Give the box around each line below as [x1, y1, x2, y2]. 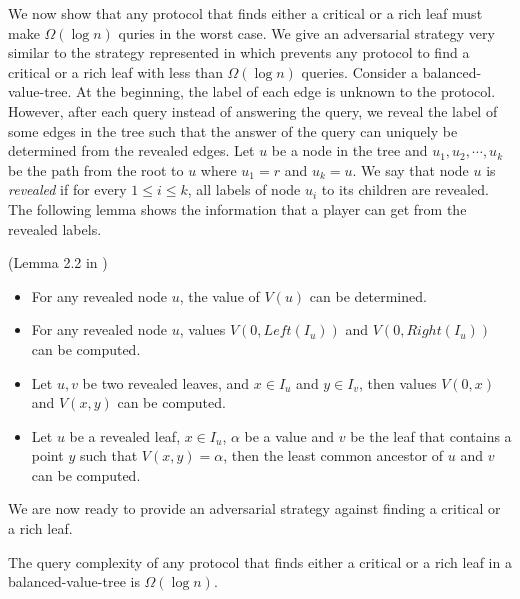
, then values [359, 372, 437, 393]
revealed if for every [8, 179, 127, 200]
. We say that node [352, 159, 469, 180]
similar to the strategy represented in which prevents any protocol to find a [8, 42, 470, 63]
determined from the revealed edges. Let [8, 140, 255, 161]
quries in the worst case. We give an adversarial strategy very [118, 22, 495, 43]
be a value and [244, 425, 335, 446]
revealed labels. [8, 218, 102, 239]
